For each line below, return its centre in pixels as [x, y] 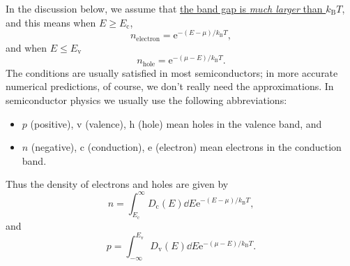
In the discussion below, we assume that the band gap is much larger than [164, 8]
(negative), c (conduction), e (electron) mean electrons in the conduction [186, 147]
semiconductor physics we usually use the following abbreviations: [146, 100]
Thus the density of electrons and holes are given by [117, 184]
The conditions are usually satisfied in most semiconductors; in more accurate [172, 72]
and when [26, 47]
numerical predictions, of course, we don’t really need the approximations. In [170, 86]
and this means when [51, 22]
